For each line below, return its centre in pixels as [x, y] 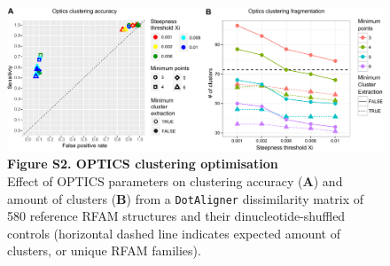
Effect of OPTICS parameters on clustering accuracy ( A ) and [175, 180]
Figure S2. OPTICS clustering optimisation [143, 164]
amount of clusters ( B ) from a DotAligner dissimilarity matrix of [186, 198]
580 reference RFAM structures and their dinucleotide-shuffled [176, 216]
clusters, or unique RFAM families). [104, 250]
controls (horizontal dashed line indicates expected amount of [174, 233]
